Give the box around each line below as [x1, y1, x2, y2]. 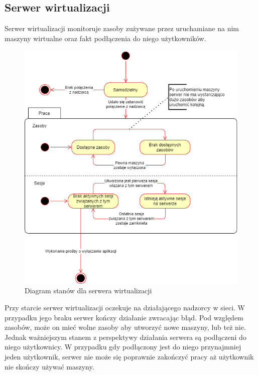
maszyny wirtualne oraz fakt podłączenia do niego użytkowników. [5, 33, 206, 43]
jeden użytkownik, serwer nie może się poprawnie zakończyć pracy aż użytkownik [5, 351, 254, 362]
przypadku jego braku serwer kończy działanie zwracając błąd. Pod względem [5, 312, 243, 322]
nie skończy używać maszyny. [5, 361, 94, 371]
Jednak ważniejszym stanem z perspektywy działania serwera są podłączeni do [5, 331, 246, 342]
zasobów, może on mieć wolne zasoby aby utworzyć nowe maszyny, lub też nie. [5, 322, 246, 332]
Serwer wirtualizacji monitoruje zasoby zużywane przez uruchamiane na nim [5, 23, 239, 34]
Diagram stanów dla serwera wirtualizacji [25, 285, 152, 296]
